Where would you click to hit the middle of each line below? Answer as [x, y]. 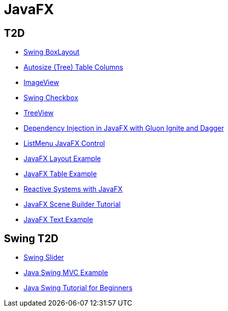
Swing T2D [31, 238]
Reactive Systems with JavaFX [73, 189]
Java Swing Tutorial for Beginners [78, 288]
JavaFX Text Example [58, 220]
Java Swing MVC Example [66, 273]
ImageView [41, 83]
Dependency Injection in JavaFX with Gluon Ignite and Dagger [124, 128]
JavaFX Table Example [60, 174]
